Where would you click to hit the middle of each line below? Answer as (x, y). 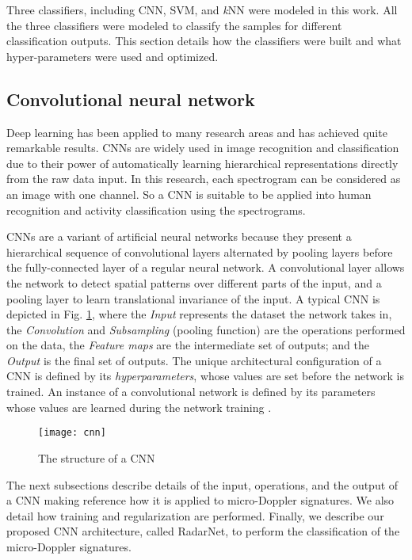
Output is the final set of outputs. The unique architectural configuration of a (194, 360)
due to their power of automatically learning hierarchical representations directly (202, 163)
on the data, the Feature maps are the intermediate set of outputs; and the (188, 345)
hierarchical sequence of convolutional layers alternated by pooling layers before (200, 251)
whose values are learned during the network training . (139, 407)
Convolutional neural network (131, 99)
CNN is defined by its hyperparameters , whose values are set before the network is (205, 376)
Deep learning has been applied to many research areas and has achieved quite (197, 132)
